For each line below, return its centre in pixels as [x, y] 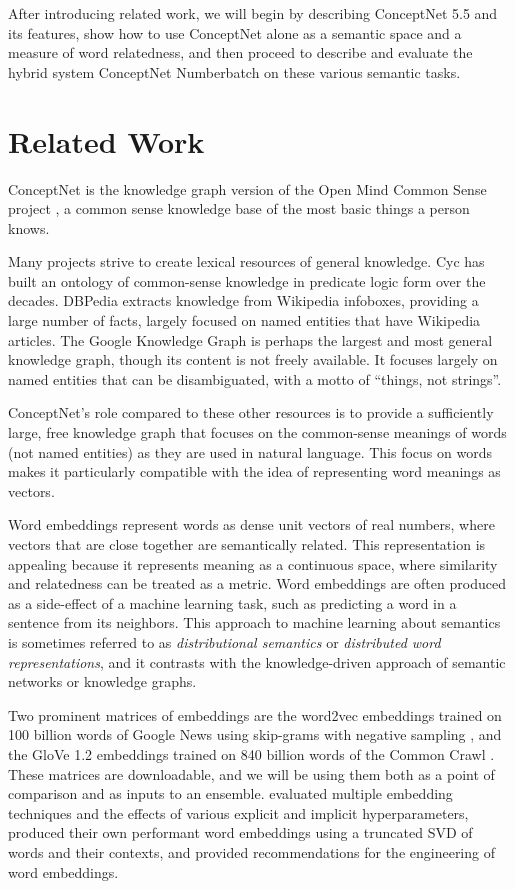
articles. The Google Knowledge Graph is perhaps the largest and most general [250, 339]
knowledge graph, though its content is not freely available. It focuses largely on [253, 359]
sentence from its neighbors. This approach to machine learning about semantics [254, 622]
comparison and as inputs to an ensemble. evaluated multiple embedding [230, 793]
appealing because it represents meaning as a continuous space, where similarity [253, 563]
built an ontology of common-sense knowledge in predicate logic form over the [247, 280]
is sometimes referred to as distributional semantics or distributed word [224, 641]
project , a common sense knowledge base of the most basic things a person [239, 208]
